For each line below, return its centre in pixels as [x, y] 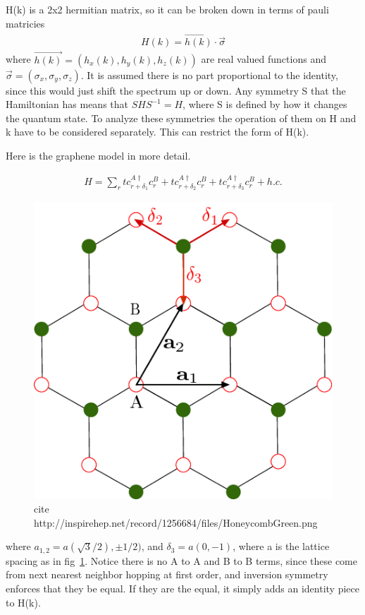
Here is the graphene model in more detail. [98, 156]
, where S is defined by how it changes [265, 104]
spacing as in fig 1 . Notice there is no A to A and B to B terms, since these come [181, 560]
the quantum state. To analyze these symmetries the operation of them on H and [181, 118]
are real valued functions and [264, 59]
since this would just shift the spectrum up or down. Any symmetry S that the [176, 90]
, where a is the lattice [281, 546]
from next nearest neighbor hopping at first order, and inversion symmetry [167, 574]
